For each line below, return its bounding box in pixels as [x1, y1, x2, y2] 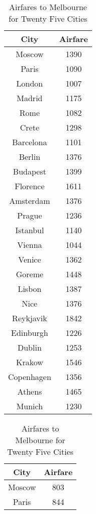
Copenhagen [8, 371, 51, 382]
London [16, 77, 43, 89]
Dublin [17, 341, 42, 353]
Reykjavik [12, 312, 47, 324]
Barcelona [12, 136, 47, 148]
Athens [17, 385, 42, 397]
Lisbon [18, 283, 42, 294]
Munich [16, 400, 43, 412]
